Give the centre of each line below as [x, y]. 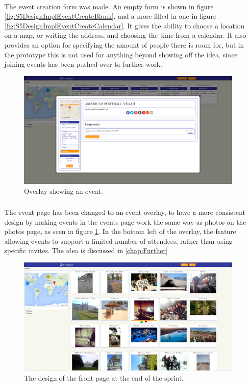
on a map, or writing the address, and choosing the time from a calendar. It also [125, 35]
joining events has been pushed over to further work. [84, 64]
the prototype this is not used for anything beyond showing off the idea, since [121, 54]
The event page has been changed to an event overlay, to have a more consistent [125, 212]
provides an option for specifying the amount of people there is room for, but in [124, 44]
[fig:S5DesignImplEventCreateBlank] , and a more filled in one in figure [111, 16]
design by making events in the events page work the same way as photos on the [125, 221]
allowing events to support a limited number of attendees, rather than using [119, 241]
